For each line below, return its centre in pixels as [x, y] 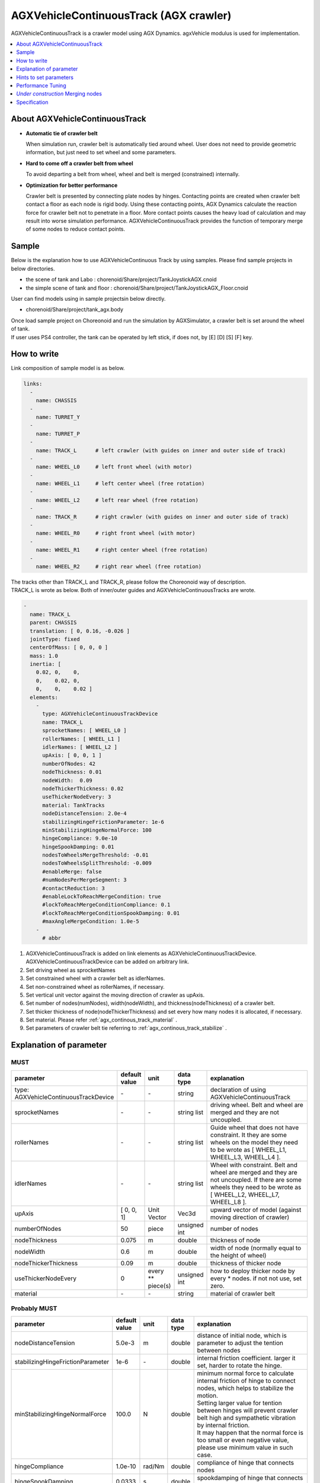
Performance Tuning [41, 85]
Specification [32, 102]
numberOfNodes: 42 [69, 763]
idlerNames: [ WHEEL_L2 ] [80, 747]
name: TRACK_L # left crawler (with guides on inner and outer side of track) [161, 450]
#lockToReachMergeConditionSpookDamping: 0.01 [111, 913]
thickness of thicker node [246, 1263]
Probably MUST [34, 1309]
